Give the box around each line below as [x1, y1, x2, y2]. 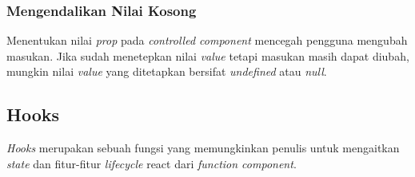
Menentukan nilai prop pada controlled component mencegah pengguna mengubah [6, 32, 408, 49]
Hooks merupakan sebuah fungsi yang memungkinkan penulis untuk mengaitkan [6, 140, 400, 156]
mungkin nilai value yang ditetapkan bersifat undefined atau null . [6, 63, 327, 80]
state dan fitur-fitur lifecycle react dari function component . [6, 155, 297, 171]
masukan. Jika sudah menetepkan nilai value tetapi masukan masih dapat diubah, [6, 47, 409, 64]
